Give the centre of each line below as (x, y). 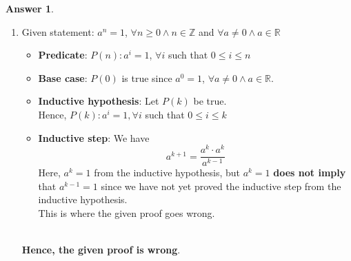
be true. (210, 101)
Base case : (63, 77)
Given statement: (58, 31)
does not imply (310, 173)
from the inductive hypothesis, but (167, 173)
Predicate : (63, 55)
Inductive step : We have (94, 137)
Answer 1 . (30, 8)
